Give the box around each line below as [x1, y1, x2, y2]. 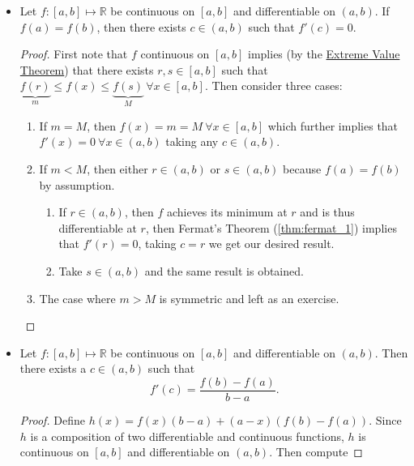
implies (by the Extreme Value [248, 45, 400, 62]
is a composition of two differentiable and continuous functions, [30, 427, 344, 444]
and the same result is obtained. [144, 262, 304, 279]
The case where [39, 289, 116, 306]
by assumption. [39, 176, 115, 193]
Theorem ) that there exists [19, 61, 154, 78]
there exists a [19, 360, 87, 377]
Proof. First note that [19, 45, 128, 62]
